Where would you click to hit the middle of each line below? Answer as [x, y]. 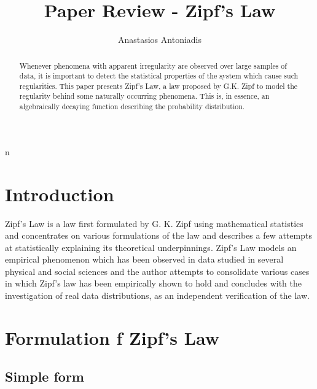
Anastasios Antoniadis [160, 40]
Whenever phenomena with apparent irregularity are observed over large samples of [153, 65]
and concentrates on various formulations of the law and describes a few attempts [158, 235]
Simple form [45, 376]
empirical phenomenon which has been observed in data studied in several [144, 259]
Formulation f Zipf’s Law [112, 337]
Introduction [60, 194]
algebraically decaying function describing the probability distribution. [132, 106]
